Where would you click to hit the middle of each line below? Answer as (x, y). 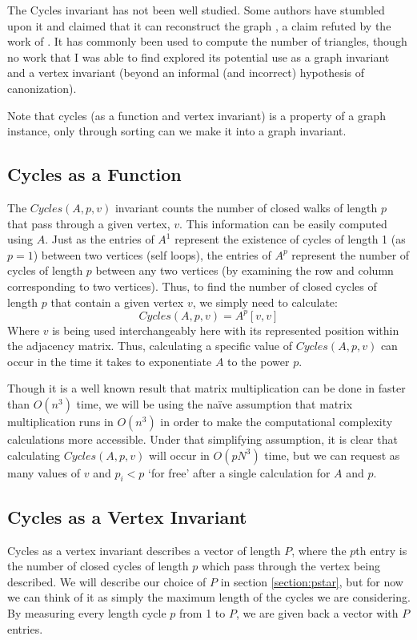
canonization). (42, 88)
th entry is (381, 550)
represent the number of (351, 254)
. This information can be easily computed (283, 223)
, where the (319, 550)
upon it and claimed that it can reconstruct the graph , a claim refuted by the (199, 25)
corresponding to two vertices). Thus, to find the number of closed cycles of (192, 286)
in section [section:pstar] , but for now (312, 581)
